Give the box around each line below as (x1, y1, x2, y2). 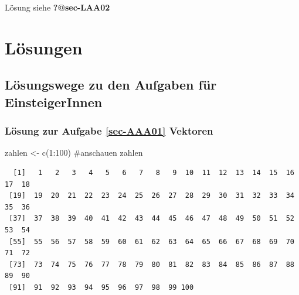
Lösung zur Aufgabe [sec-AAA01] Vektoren (5, 124, 213, 138)
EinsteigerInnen (5, 92, 103, 111)
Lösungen (5, 35, 83, 59)
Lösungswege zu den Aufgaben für (5, 76, 217, 94)
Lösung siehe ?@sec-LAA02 (5, 1, 110, 13)
